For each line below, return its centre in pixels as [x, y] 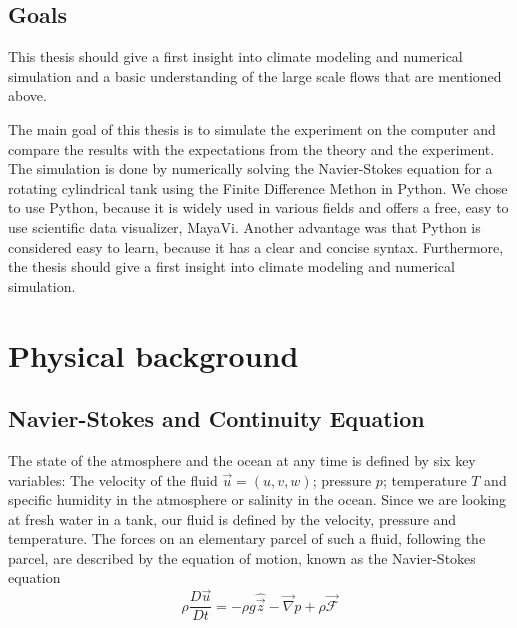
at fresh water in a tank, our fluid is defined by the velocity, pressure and [232, 518]
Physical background [153, 354]
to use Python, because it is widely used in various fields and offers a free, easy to [258, 207]
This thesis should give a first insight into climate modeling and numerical [235, 56]
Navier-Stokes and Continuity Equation [216, 418]
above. [27, 95]
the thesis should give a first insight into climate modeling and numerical [231, 266]
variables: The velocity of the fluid [113, 479]
